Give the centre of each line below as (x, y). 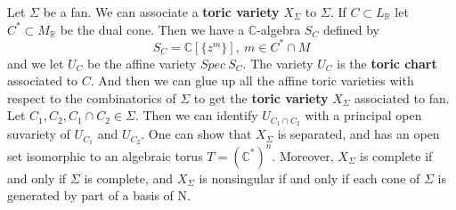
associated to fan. (402, 97)
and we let (36, 63)
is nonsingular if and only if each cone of (309, 178)
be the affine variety (142, 63)
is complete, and (129, 178)
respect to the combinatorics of (92, 97)
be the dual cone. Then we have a (152, 29)
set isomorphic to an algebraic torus (105, 155)
